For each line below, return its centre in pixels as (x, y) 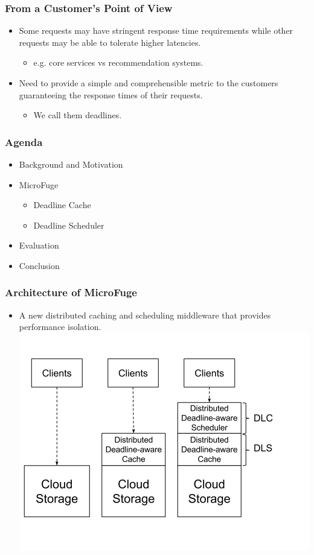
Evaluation (39, 245)
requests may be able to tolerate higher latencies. (110, 42)
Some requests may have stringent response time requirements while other (156, 30)
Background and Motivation (71, 164)
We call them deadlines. (78, 115)
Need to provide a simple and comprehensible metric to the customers (149, 83)
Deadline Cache (62, 205)
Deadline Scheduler (69, 225)
